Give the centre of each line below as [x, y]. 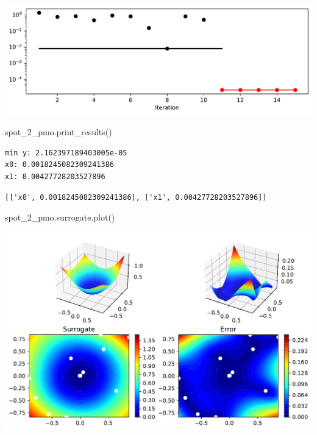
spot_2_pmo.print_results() [59, 132]
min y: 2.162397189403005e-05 [66, 153]
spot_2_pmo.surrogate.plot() [60, 217]
